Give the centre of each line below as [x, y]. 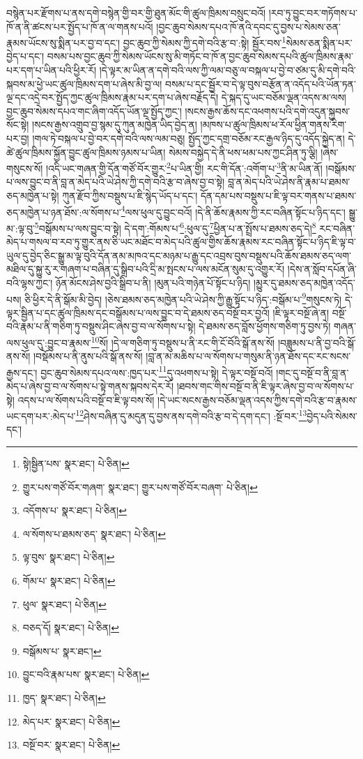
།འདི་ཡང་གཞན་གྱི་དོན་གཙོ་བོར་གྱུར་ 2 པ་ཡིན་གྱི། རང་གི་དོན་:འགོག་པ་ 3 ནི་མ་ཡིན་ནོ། [184, 167]
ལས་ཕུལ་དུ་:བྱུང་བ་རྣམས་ [49, 342]
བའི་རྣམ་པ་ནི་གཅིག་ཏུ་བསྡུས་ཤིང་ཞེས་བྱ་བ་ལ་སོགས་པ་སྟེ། [101, 326]
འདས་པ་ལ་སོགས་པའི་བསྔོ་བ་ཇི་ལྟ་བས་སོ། [86, 399]
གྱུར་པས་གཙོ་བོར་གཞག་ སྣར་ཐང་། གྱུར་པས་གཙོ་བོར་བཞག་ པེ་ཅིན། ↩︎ [140, 487]
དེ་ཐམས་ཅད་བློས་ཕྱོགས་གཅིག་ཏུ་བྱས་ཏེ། [265, 326]
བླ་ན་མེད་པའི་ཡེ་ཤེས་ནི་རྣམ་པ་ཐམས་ [289, 182]
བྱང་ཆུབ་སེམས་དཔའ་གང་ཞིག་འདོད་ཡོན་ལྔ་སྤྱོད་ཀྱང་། [94, 111]
